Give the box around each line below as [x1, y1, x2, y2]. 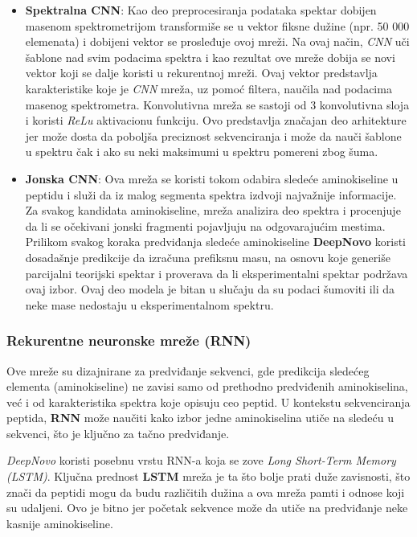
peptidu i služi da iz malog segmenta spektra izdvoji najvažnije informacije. [25, 186, 397, 203]
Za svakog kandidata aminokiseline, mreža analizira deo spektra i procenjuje [25, 202, 401, 219]
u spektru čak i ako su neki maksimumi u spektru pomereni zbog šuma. [25, 143, 378, 160]
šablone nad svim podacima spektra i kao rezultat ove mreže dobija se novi [25, 48, 395, 65]
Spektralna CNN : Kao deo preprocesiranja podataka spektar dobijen [25, 2, 377, 18]
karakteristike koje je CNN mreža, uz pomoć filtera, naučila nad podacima [25, 80, 392, 96]
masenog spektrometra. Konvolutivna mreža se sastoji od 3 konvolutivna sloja [25, 96, 410, 113]
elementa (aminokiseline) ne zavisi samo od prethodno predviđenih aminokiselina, [6, 378, 408, 395]
